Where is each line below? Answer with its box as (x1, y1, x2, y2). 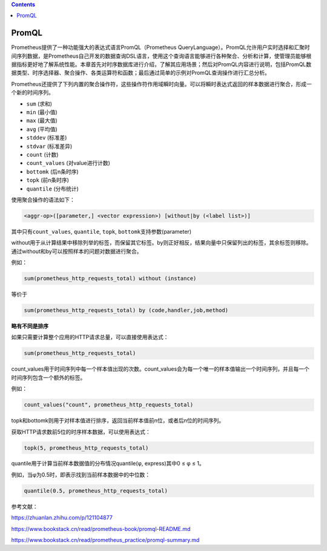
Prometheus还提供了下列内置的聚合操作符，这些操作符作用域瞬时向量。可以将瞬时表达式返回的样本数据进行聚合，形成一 (11, 80, 312, 87)
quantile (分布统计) (26, 185, 79, 192)
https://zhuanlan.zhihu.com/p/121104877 (11, 514, 113, 521)
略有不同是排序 (11, 322, 48, 330)
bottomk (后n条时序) (26, 167, 79, 175)
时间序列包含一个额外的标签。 (11, 374, 86, 381)
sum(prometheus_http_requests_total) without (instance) (24, 275, 197, 282)
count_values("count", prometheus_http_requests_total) (24, 401, 194, 408)
